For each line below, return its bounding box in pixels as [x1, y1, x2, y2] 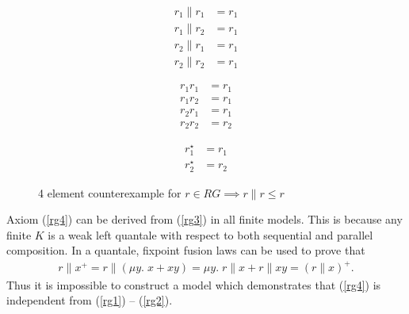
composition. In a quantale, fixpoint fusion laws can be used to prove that [6, 242, 365, 258]
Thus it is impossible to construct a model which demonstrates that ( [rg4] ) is [6, 276, 381, 293]
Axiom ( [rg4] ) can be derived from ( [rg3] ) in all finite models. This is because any [6, 211, 403, 228]
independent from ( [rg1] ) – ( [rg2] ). [6, 292, 173, 308]
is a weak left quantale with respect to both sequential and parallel [48, 226, 373, 243]
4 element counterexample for [38, 184, 182, 201]
